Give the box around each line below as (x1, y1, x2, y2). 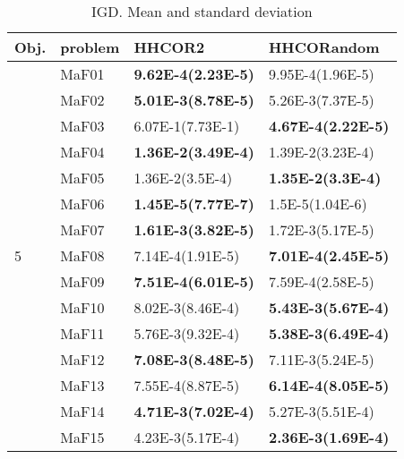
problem (60, 37, 120, 57)
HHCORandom (268, 37, 380, 57)
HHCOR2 (133, 37, 205, 57)
